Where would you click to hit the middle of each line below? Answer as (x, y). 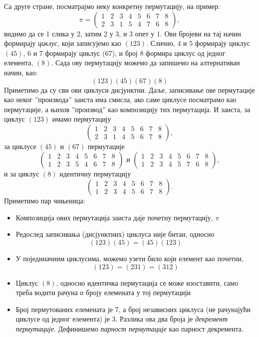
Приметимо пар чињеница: (45, 201)
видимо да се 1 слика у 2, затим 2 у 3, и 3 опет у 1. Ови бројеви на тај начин (123, 33)
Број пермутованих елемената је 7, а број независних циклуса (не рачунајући (133, 309)
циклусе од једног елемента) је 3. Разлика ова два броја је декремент (122, 319)
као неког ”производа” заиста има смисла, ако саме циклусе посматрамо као (120, 99)
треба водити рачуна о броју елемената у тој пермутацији (103, 292)
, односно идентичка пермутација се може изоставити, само (147, 282)
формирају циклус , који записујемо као (63, 43)
